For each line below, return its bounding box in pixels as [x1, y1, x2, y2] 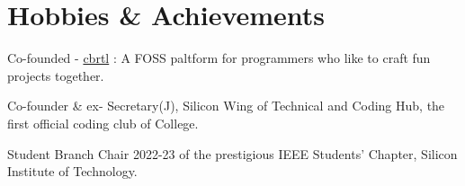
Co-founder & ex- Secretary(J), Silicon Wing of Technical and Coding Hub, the [7, 96, 445, 115]
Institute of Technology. [7, 162, 138, 181]
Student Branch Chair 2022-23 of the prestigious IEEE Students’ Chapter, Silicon [7, 144, 458, 163]
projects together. [7, 66, 104, 84]
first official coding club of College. [7, 113, 199, 132]
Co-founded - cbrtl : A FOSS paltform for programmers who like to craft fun [7, 49, 431, 67]
